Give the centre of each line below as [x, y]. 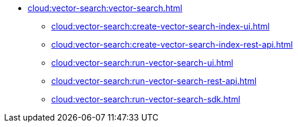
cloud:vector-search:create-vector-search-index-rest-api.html [172, 44]
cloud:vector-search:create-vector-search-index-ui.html [160, 26]
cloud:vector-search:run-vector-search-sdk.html [146, 99]
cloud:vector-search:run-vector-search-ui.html [142, 63]
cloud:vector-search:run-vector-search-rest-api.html [154, 81]
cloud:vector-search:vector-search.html [105, 8]
